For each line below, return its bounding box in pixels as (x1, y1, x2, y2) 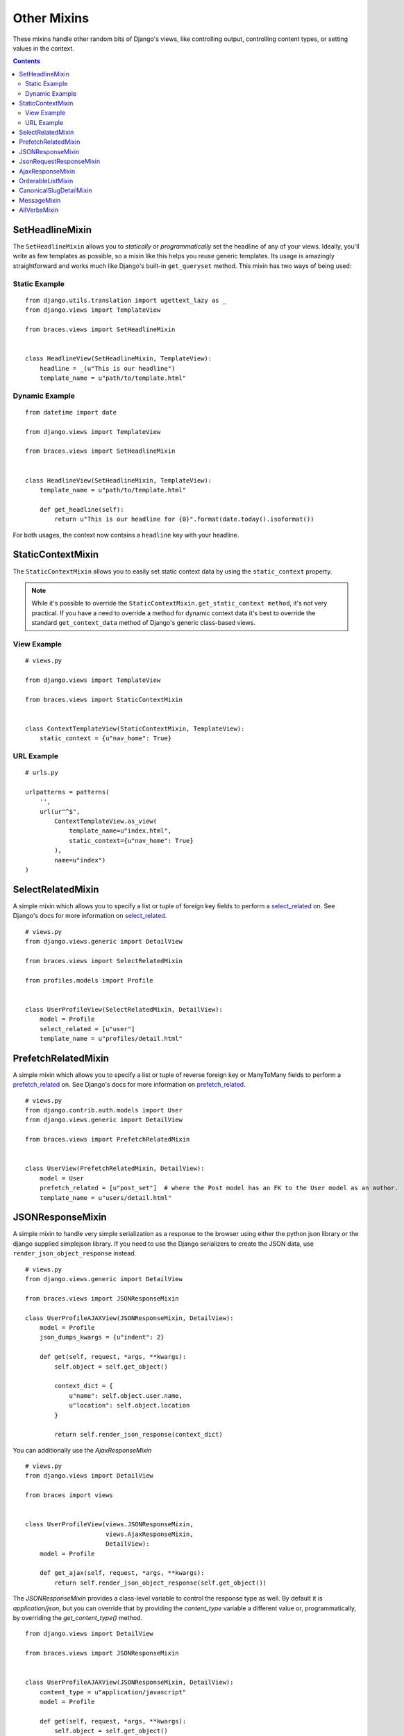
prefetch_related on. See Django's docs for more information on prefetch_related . (12, 1080, 246, 1089)
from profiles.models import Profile (25, 976, 154, 984)
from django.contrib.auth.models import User (25, 1106, 183, 1115)
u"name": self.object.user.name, (69, 1392, 183, 1399)
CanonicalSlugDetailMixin (19, 186, 92, 194)
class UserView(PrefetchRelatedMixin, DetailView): (25, 1165, 205, 1173)
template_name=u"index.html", (69, 827, 172, 835)
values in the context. (12, 44, 74, 52)
